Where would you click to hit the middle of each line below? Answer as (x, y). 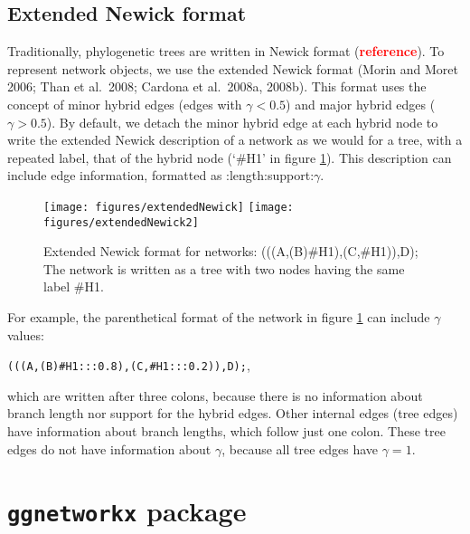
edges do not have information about (109, 448)
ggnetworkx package (127, 511)
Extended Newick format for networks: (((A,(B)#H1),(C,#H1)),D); (231, 251)
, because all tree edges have (300, 448)
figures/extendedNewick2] (121, 222)
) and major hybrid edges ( (361, 104)
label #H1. (74, 286)
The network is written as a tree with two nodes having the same (224, 268)
